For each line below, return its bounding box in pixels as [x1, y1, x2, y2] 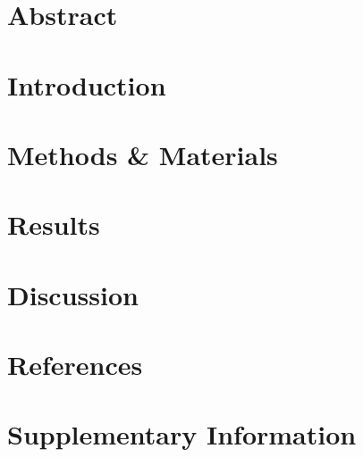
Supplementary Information [7, 416, 357, 453]
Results [7, 206, 100, 243]
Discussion [7, 276, 139, 312]
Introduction [7, 66, 166, 103]
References [7, 346, 143, 383]
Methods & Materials [7, 136, 278, 172]
